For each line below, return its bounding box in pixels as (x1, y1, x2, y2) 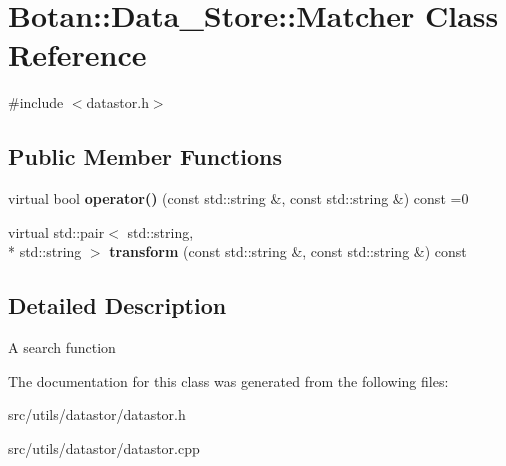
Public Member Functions (8, 141, 282, 172)
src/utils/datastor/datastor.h (8, 404, 186, 425)
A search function (8, 337, 116, 358)
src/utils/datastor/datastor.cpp (8, 437, 200, 458)
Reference (8, 34, 147, 75)
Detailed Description (8, 290, 227, 321)
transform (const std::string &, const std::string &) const (109, 241, 467, 262)
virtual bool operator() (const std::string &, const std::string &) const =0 (8, 188, 469, 209)
